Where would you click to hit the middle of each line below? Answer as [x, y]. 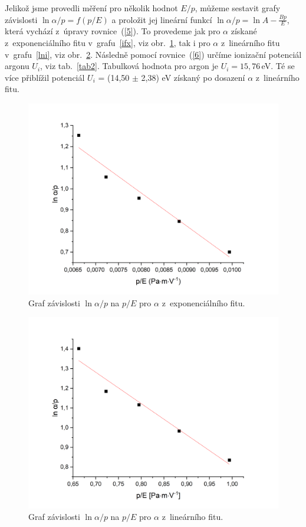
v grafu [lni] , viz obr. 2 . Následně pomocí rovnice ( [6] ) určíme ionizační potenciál [153, 54]
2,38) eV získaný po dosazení [193, 77]
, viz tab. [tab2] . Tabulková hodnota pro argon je [129, 66]
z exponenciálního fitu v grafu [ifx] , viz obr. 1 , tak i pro [108, 43]
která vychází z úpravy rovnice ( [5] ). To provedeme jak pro [113, 31]
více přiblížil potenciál [45, 77]
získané [244, 31]
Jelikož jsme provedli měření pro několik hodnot [91, 8]
